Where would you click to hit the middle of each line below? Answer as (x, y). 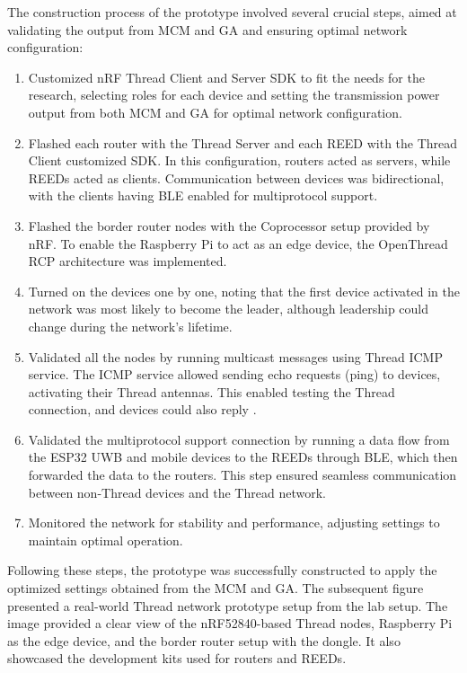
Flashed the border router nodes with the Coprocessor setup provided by (229, 225)
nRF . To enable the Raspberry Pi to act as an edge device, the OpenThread (238, 243)
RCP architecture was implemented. (128, 261)
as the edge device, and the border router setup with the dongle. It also (204, 640)
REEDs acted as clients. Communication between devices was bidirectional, (236, 177)
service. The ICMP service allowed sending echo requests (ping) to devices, (234, 374)
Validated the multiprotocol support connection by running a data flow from (239, 439)
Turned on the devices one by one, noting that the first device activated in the (244, 291)
